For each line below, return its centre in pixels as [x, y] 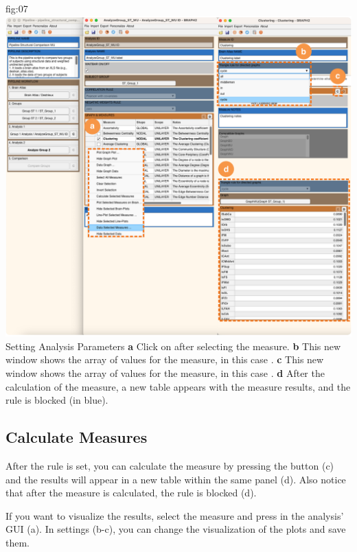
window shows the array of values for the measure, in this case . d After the [165, 372]
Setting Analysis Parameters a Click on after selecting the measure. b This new [173, 346]
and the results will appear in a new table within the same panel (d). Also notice [176, 479]
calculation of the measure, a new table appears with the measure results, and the [178, 386]
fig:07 [17, 8]
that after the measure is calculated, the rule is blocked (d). [131, 493]
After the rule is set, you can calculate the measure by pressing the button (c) [170, 465]
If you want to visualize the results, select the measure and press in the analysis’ [175, 515]
